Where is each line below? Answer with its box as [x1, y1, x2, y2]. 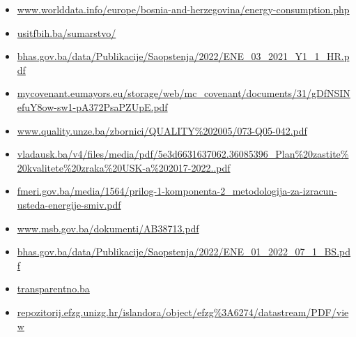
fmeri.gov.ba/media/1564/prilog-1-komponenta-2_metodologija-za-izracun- [17, 184, 337, 198]
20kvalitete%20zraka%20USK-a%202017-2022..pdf [17, 160, 231, 174]
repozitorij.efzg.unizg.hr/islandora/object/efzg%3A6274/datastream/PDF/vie [17, 304, 349, 319]
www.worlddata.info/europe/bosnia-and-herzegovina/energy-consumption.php [17, 2, 350, 16]
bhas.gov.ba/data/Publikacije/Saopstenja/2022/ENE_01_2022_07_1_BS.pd [17, 244, 350, 259]
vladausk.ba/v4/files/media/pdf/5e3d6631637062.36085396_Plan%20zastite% [17, 147, 349, 161]
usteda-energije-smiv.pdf [17, 197, 121, 211]
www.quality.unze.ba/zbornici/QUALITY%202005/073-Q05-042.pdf [17, 123, 307, 137]
